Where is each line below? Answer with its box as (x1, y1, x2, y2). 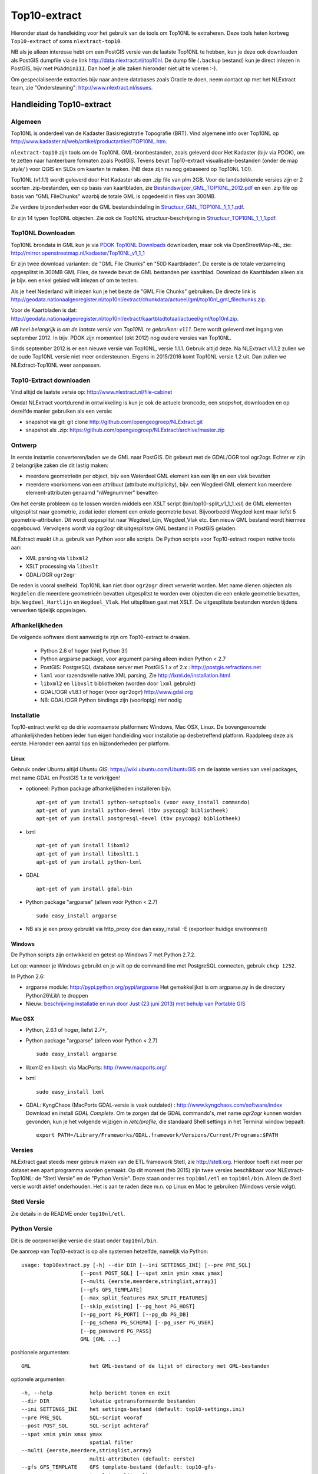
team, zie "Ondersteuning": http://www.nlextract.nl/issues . (11, 84, 153, 91)
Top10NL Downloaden (11, 229, 75, 237)
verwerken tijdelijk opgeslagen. (11, 607, 87, 614)
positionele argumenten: (11, 1349, 70, 1356)
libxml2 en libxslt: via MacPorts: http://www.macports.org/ (25, 1064, 167, 1071)
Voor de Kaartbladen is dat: (11, 307, 78, 314)
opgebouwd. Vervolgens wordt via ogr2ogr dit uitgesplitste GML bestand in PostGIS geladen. (11, 525, 237, 532)
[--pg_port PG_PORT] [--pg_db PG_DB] (80, 1311, 190, 1318)
